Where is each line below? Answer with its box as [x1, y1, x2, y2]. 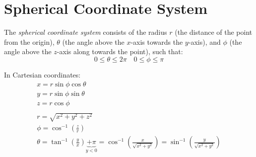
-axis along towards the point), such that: [57, 46, 183, 57]
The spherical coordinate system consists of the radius [4, 27, 167, 37]
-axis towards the [130, 36, 183, 47]
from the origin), [4, 36, 55, 47]
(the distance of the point [175, 27, 253, 37]
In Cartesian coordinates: [4, 69, 81, 79]
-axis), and [188, 36, 221, 47]
